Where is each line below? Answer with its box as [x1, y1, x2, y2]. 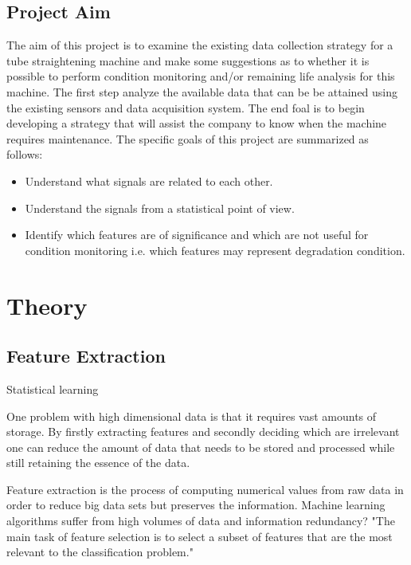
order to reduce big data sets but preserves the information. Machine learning [6, 496, 386, 513]
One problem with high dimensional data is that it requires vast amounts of [6, 407, 377, 424]
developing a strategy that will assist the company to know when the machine [6, 115, 387, 131]
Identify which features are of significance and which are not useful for [25, 226, 369, 243]
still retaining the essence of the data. [6, 454, 190, 471]
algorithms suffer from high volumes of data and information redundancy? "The [6, 512, 395, 529]
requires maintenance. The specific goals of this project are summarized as [6, 130, 369, 147]
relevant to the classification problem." [6, 543, 194, 560]
